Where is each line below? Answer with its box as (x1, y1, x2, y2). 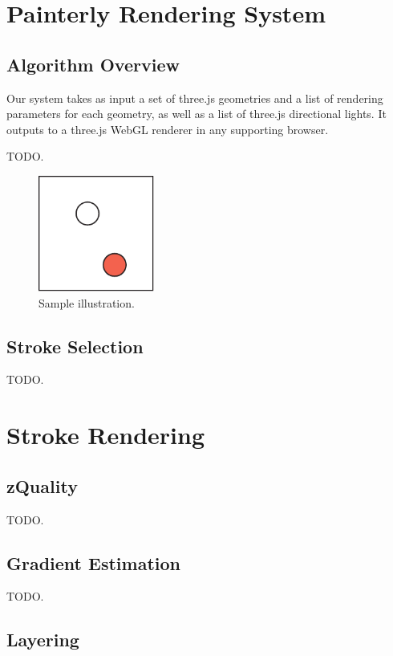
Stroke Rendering (6, 418, 205, 451)
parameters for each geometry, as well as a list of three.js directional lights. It (6, 105, 387, 122)
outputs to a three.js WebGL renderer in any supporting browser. (6, 120, 329, 137)
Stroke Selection (6, 333, 144, 358)
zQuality (6, 473, 78, 498)
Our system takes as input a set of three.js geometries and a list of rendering (6, 89, 383, 106)
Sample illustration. (38, 294, 135, 311)
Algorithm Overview (6, 51, 180, 76)
